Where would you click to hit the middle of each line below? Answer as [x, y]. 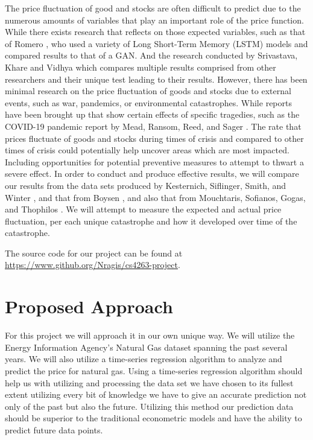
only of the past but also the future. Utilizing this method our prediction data [149, 406]
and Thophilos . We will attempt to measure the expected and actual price [143, 209]
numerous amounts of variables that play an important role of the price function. [154, 20]
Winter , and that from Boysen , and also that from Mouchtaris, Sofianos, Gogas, [155, 197]
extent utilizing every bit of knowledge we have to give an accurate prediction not [156, 394]
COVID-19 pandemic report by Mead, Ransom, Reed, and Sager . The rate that [153, 126]
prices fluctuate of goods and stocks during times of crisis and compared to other [154, 138]
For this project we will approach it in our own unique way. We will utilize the [150, 335]
